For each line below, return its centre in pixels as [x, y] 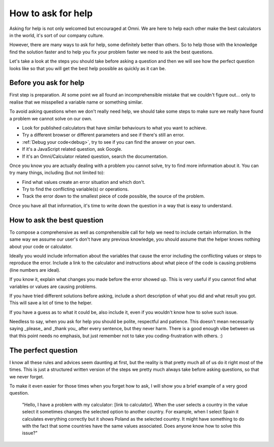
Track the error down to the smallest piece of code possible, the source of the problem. [113, 196]
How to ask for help [51, 13]
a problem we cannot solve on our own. [51, 118]
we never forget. [27, 376]
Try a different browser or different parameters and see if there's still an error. [103, 135]
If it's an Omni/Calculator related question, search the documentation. [95, 156]
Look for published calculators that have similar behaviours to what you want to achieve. [114, 127]
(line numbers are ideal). [35, 270]
